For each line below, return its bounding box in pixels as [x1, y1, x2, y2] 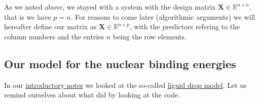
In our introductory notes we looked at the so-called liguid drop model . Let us [4, 79, 247, 90]
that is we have [4, 11, 51, 22]
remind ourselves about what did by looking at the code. [4, 89, 180, 100]
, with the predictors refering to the [129, 21, 240, 32]
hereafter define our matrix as [4, 21, 97, 32]
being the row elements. [113, 31, 187, 41]
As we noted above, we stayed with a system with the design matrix [4, 2, 216, 12]
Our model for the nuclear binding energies [4, 56, 236, 71]
